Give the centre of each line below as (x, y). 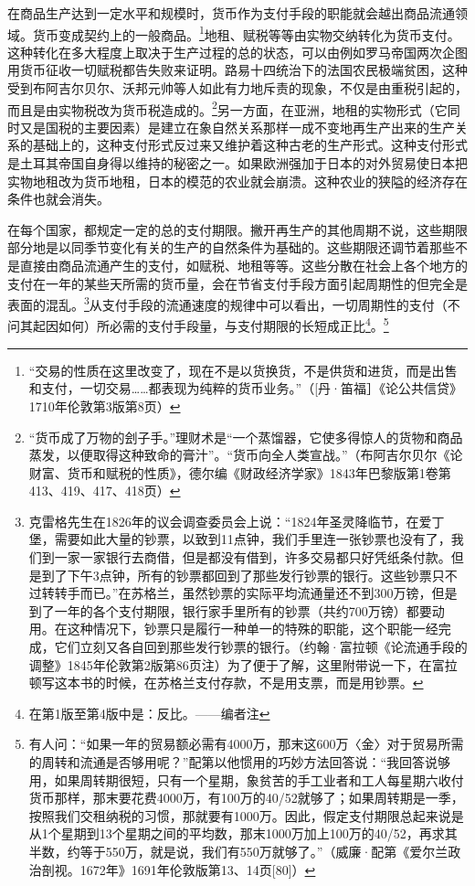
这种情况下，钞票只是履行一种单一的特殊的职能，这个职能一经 (253, 629)
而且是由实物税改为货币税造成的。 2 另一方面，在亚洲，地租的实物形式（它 (227, 108)
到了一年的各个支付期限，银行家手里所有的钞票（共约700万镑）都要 (230, 610)
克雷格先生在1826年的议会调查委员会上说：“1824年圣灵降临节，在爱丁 (237, 521)
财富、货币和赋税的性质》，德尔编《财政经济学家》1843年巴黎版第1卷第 (240, 472)
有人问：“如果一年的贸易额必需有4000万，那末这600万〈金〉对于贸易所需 (246, 744)
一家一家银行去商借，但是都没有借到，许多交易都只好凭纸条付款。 (253, 557)
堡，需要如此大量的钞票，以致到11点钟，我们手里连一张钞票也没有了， (240, 539)
